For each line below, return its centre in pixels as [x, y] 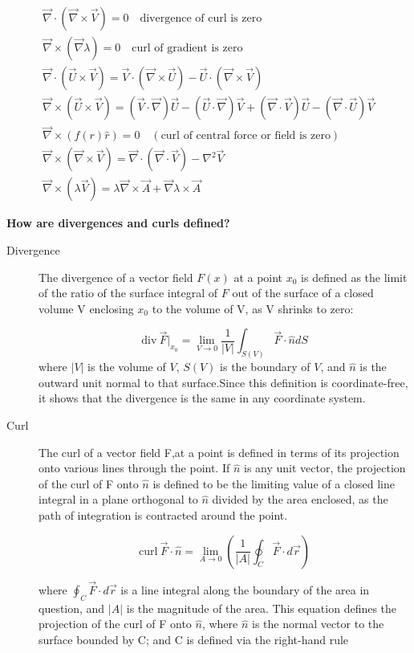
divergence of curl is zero [201, 19]
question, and [72, 608]
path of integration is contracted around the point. [163, 515]
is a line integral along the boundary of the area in [245, 589]
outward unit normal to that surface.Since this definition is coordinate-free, [223, 382]
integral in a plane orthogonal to [118, 499]
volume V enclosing [86, 308]
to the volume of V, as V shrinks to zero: [253, 308]
